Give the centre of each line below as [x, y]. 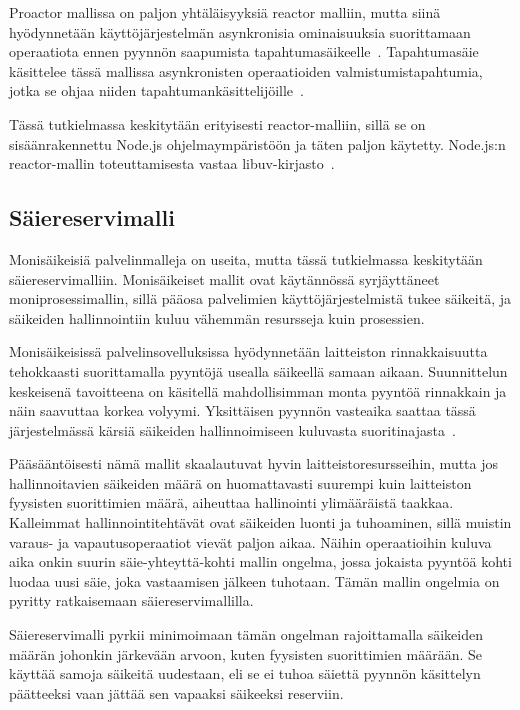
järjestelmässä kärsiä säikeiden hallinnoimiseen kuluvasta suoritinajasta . [232, 429]
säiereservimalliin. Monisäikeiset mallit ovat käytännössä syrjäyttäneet [224, 278]
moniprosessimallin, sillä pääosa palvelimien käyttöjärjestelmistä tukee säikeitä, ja [260, 298]
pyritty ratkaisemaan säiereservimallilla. [131, 600]
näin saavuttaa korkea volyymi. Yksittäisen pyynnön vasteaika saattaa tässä [242, 410]
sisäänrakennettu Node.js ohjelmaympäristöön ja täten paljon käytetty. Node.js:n [257, 143]
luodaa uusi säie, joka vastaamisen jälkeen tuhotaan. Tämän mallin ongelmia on [254, 580]
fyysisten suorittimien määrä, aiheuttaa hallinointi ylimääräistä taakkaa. [231, 502]
